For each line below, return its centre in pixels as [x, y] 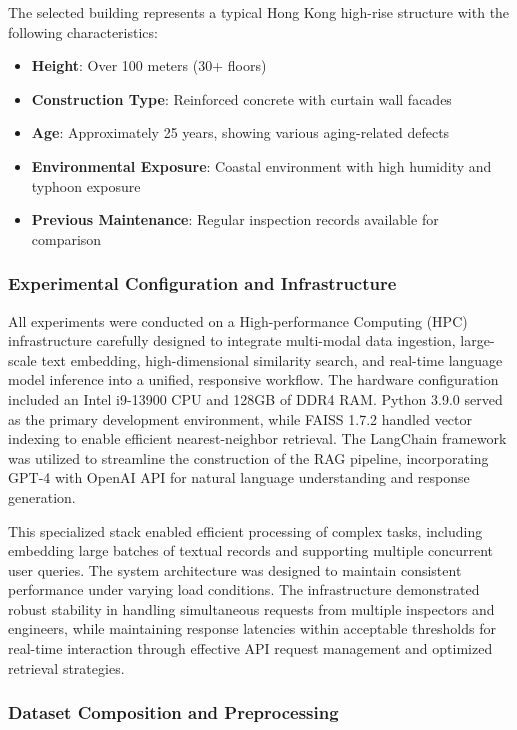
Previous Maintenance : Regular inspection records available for [235, 219]
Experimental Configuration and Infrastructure [202, 283]
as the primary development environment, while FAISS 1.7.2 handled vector [240, 418]
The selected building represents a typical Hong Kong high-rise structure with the [259, 12]
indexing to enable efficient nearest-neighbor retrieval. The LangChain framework [257, 438]
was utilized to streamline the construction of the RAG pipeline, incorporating [248, 457]
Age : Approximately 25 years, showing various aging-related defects [240, 132]
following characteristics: [83, 31]
